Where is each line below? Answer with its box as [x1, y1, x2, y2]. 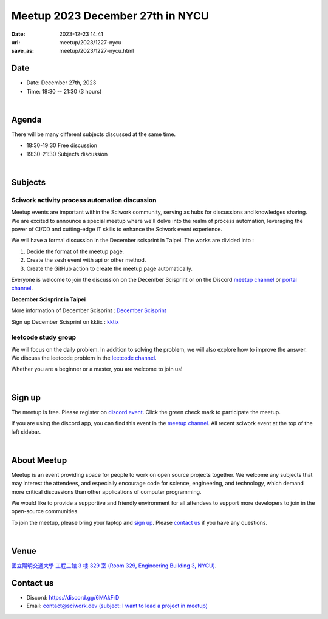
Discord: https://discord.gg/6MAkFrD [26, 594, 120, 601]
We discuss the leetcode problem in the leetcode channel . [11, 354, 157, 361]
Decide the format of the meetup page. [26, 248, 125, 255]
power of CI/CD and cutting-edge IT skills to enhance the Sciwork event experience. [11, 225, 223, 233]
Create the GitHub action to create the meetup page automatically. [26, 265, 193, 272]
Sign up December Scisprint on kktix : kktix [11, 318, 119, 325]
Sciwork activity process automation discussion [11, 196, 157, 204]
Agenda [11, 114, 42, 125]
